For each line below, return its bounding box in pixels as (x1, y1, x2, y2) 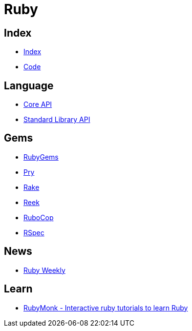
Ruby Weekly (23, 266, 65, 274)
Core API (23, 100, 52, 109)
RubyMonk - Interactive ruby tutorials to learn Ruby (23, 303, 188, 312)
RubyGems (23, 152, 59, 161)
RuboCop (23, 213, 54, 222)
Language (4, 79, 54, 92)
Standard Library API (23, 115, 90, 124)
